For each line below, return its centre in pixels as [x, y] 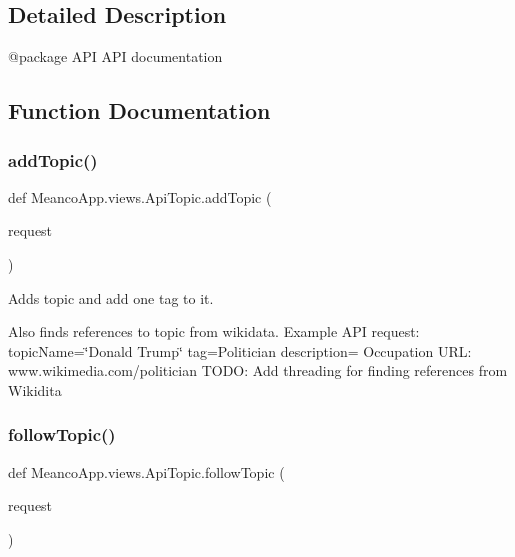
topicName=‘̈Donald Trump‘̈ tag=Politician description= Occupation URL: [240, 350]
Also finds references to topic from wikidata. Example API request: [214, 331]
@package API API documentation [115, 56]
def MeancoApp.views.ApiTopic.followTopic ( [146, 471]
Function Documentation [139, 110]
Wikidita [35, 389]
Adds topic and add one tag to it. [111, 297]
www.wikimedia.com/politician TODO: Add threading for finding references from [258, 370]
